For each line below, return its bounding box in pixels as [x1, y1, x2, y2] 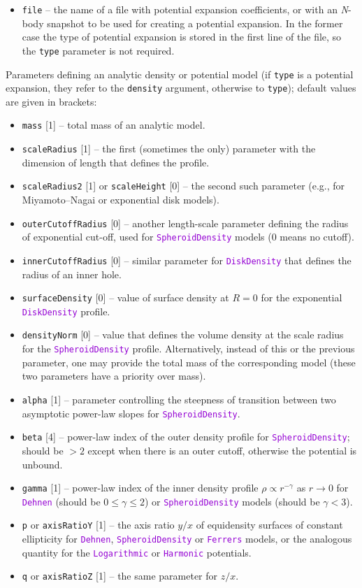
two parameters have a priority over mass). [22, 368, 206, 383]
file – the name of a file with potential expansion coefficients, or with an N [22, 2, 349, 16]
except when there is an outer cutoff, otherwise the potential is [87, 443, 357, 457]
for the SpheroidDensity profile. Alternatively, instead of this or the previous [22, 341, 355, 356]
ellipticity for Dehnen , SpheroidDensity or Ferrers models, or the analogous [22, 531, 352, 546]
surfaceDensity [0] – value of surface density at [22, 290, 229, 305]
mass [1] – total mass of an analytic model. [22, 117, 205, 132]
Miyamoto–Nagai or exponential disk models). [22, 192, 219, 206]
